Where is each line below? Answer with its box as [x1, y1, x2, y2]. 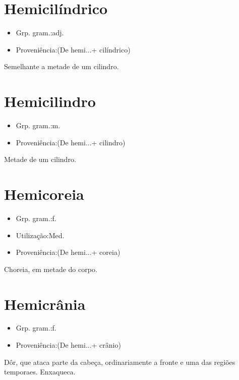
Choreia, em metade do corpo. [4, 263, 97, 274]
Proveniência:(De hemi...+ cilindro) [16, 137, 126, 147]
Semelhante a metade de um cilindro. [4, 61, 119, 72]
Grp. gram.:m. [16, 120, 61, 131]
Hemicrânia [4, 293, 86, 314]
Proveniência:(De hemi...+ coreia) [16, 247, 121, 257]
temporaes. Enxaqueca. [4, 366, 76, 377]
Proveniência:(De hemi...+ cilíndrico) [16, 44, 131, 55]
